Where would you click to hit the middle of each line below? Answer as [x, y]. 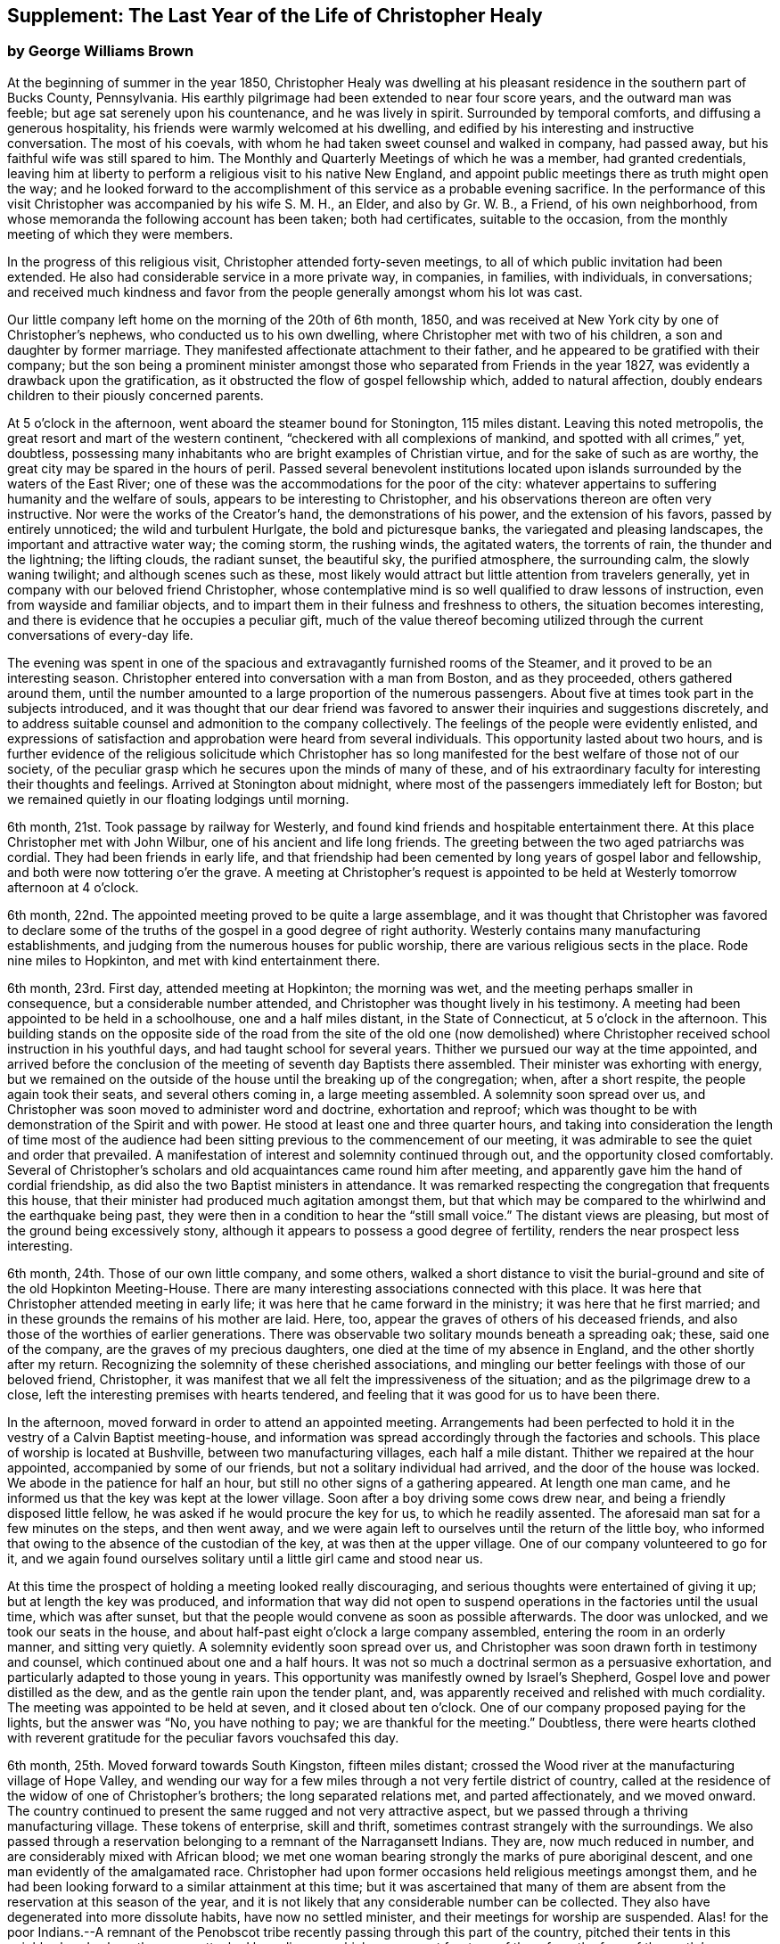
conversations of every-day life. [100, 635]
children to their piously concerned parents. [135, 395]
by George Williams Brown [101, 51]
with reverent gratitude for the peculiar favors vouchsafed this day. [203, 1737]
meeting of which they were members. [120, 234]
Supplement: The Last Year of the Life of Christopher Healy [275, 16]
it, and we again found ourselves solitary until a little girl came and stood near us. [245, 1558]
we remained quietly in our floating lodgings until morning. [178, 799]
